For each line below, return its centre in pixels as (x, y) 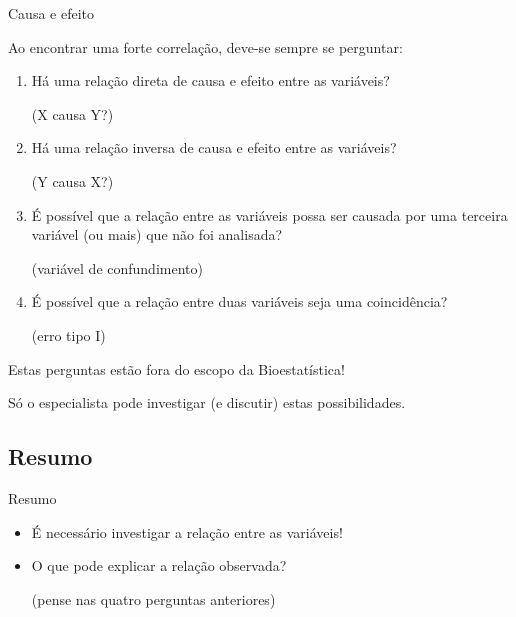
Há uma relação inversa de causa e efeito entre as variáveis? (214, 147)
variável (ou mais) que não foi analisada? (157, 234)
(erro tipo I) (68, 334)
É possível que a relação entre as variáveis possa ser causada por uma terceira (269, 214)
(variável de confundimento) (117, 267)
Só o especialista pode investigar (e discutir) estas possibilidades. (207, 402)
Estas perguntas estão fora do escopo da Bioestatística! (176, 368)
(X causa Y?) (72, 113)
